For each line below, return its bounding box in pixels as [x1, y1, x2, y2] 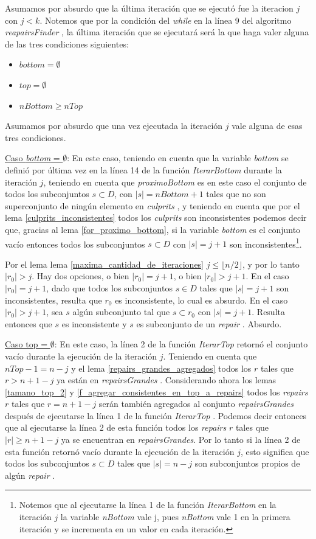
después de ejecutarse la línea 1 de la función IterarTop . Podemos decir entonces [5, 409, 307, 422]
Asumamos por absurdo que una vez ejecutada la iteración [5, 119, 223, 132]
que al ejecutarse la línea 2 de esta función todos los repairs [5, 421, 227, 434]
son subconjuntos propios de [194, 457, 300, 470]
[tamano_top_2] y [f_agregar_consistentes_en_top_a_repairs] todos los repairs [5, 385, 308, 398]
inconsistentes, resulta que [5, 293, 102, 306]
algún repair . [5, 468, 55, 481]
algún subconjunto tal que [72, 305, 170, 318]
